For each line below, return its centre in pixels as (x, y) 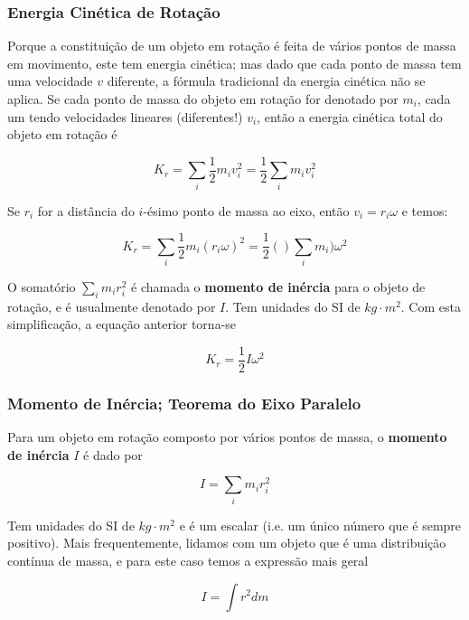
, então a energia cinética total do (350, 116)
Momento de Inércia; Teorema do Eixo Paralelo (184, 403)
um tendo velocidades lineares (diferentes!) (125, 116)
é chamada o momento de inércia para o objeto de (278, 286)
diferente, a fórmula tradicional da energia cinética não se (266, 81)
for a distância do (86, 210)
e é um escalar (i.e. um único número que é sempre (320, 525)
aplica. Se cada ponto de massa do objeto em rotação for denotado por (203, 99)
